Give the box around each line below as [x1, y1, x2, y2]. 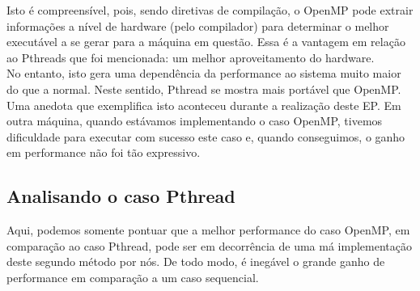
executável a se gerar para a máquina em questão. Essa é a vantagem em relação [6, 33, 405, 50]
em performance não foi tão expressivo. [6, 144, 201, 161]
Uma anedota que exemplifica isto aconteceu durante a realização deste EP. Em [6, 96, 401, 113]
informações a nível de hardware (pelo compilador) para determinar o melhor [6, 17, 389, 34]
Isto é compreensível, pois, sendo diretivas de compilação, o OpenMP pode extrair [6, 2, 414, 18]
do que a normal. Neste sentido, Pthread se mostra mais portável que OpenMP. [6, 80, 401, 97]
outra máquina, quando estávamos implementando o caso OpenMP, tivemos [6, 112, 383, 129]
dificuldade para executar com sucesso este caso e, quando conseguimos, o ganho [6, 128, 405, 145]
